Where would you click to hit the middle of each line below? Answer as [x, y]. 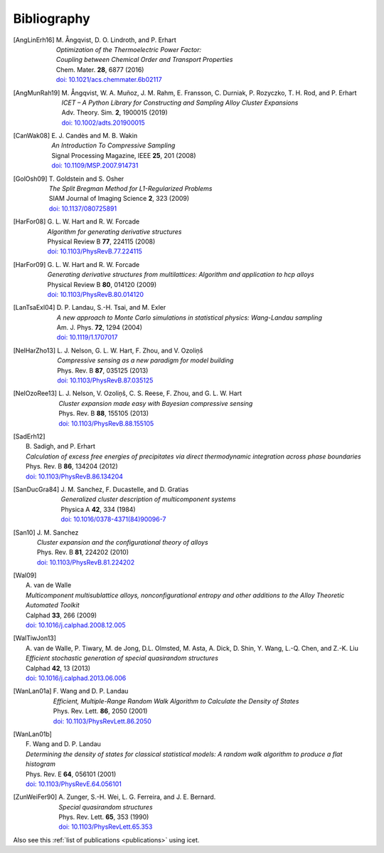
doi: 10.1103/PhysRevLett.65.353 [106, 827]
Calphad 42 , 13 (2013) [58, 668]
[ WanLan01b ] [33, 734]
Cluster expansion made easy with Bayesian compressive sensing [155, 403]
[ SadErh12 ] [29, 436]
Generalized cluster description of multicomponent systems [148, 499]
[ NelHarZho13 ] [34, 350]
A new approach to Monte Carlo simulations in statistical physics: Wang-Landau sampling [190, 318]
